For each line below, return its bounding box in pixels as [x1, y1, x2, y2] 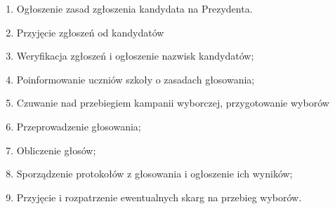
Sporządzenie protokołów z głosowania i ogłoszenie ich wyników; [16, 166, 293, 181]
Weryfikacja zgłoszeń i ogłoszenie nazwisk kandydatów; [16, 48, 254, 63]
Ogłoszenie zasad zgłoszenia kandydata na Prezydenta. [16, 1, 253, 15]
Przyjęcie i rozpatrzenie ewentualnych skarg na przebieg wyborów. [16, 189, 302, 204]
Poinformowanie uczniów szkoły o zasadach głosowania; [16, 72, 255, 86]
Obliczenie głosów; [16, 142, 96, 157]
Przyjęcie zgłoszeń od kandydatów [16, 25, 164, 39]
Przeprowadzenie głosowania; [16, 119, 141, 133]
